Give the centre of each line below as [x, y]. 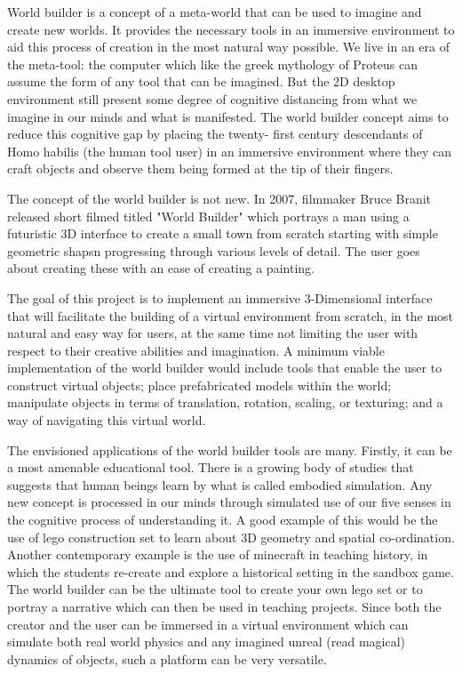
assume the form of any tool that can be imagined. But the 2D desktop [201, 81]
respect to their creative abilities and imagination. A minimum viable [196, 350]
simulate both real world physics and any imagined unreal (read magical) [207, 642]
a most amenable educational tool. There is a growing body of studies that [211, 467]
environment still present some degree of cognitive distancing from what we [212, 98]
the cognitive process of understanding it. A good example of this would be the [223, 520]
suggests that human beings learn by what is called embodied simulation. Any [220, 484]
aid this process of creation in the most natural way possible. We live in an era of [228, 47]
